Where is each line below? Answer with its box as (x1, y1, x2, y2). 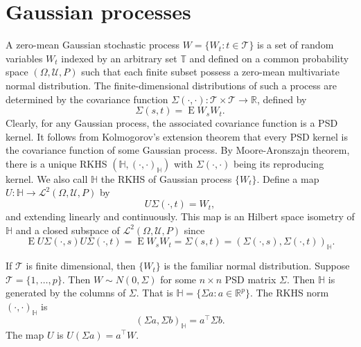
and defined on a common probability (189, 51, 349, 65)
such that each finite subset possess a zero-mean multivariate (81, 64, 340, 79)
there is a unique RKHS (6, 156, 107, 170)
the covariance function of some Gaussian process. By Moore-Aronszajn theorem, (6, 143, 350, 157)
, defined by (256, 91, 307, 106)
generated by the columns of (6, 285, 126, 300)
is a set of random (257, 37, 334, 52)
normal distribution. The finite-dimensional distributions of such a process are (6, 78, 337, 92)
